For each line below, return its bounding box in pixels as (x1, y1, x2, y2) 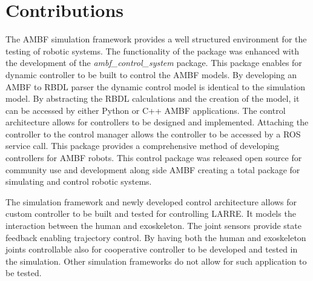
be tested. (5, 266, 42, 279)
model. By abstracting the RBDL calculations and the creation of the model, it (5, 92, 300, 105)
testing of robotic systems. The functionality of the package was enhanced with (5, 44, 299, 57)
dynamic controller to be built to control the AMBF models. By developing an (5, 68, 297, 81)
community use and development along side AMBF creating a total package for (5, 163, 300, 176)
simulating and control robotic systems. (5, 175, 152, 188)
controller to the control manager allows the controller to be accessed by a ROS (5, 127, 301, 140)
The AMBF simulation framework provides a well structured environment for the (5, 33, 307, 45)
